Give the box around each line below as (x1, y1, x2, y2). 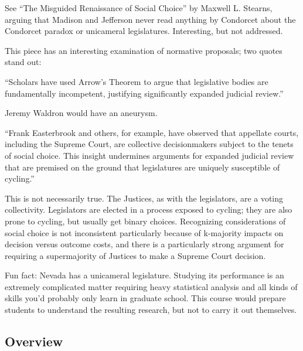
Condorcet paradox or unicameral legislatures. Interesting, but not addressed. (5, 25, 283, 37)
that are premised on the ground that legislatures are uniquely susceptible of (5, 161, 280, 173)
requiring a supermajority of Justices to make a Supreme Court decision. (5, 249, 266, 261)
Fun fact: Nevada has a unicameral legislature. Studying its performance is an (5, 269, 284, 281)
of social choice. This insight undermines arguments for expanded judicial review (5, 149, 294, 161)
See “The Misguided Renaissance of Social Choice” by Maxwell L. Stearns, (5, 2, 273, 13)
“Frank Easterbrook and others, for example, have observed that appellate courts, (5, 126, 299, 138)
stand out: (5, 56, 42, 68)
